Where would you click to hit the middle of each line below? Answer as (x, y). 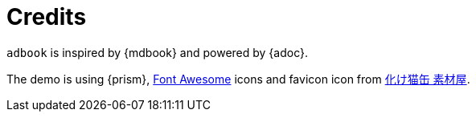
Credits (47, 17)
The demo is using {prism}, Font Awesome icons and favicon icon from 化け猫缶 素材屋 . (238, 79)
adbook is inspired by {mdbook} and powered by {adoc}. (157, 52)
